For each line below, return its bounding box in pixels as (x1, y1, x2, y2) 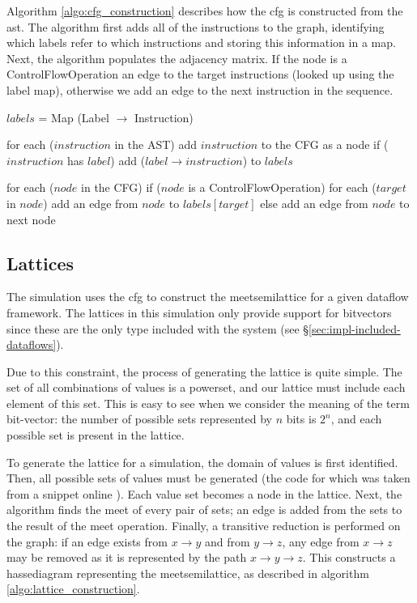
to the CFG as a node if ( (261, 136, 389, 153)
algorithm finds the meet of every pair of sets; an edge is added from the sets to (6, 501, 402, 518)
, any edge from (282, 533, 360, 550)
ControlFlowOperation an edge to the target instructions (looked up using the (6, 66, 394, 83)
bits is (286, 410, 317, 427)
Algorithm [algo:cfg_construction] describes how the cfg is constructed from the (6, 2, 403, 19)
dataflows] (6, 336, 57, 353)
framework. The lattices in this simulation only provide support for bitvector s (6, 304, 392, 321)
